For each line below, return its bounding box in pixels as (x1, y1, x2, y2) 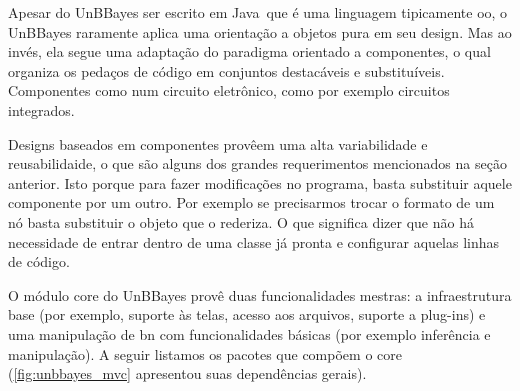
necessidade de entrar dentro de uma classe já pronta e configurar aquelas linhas (8, 231, 500, 252)
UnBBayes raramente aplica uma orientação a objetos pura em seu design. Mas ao (8, 21, 512, 42)
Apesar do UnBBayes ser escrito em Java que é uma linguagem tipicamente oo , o (8, 2, 508, 22)
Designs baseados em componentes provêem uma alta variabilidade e (8, 133, 428, 154)
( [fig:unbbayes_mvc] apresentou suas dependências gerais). (8, 363, 367, 384)
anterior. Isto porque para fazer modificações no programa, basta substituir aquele (8, 172, 512, 193)
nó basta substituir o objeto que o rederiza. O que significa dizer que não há (8, 211, 474, 232)
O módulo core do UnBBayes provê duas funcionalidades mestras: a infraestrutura (8, 284, 512, 305)
